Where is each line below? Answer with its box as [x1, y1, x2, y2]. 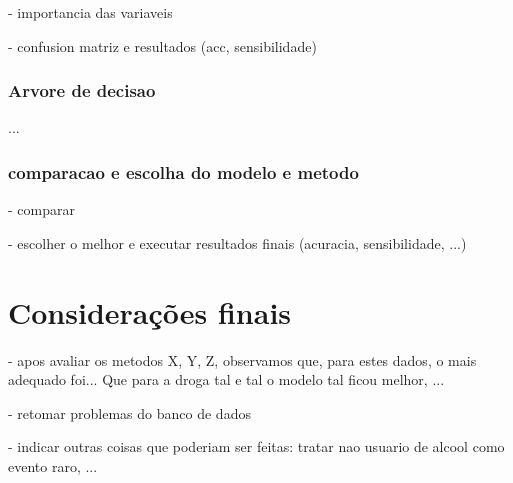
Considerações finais [8, 291, 292, 332]
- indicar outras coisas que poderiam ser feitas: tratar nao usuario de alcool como [8, 436, 505, 457]
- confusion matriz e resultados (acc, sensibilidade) [8, 35, 317, 56]
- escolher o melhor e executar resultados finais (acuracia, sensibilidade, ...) [8, 232, 467, 253]
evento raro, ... [8, 455, 98, 476]
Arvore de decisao [8, 78, 156, 103]
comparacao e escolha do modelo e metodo [8, 159, 359, 184]
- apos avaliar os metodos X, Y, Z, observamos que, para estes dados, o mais [8, 349, 477, 370]
